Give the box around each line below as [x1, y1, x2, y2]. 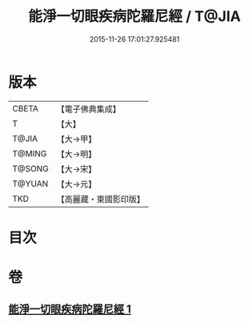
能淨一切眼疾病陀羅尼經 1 [8, 302, 132, 317]
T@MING [12, 147, 47, 159]
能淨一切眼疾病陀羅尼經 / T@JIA [27, 7, 242, 26]
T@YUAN [12, 178, 49, 189]
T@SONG [12, 163, 50, 174]
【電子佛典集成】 [56, 103, 122, 115]
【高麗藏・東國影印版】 [56, 193, 146, 204]
